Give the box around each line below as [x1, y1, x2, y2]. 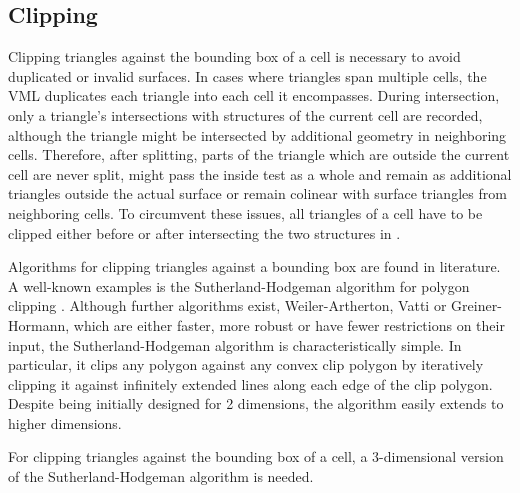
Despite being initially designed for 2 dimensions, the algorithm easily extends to [8, 393, 504, 414]
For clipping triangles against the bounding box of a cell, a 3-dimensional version [8, 446, 504, 467]
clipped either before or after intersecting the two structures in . [8, 222, 401, 243]
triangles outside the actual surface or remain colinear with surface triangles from [8, 183, 507, 204]
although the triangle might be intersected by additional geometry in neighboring [8, 124, 507, 145]
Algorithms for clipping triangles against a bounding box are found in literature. [8, 256, 501, 277]
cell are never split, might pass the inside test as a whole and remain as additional [8, 163, 512, 184]
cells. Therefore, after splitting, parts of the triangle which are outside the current [8, 144, 510, 165]
